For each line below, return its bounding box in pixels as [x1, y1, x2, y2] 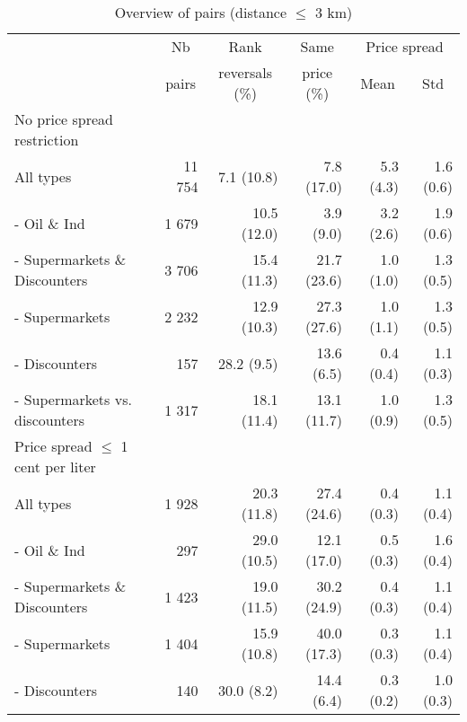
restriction [14, 129, 79, 150]
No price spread [14, 109, 113, 129]
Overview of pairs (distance [114, 2, 287, 22]
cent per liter [14, 456, 96, 477]
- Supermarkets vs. [14, 389, 132, 409]
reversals [218, 62, 272, 83]
